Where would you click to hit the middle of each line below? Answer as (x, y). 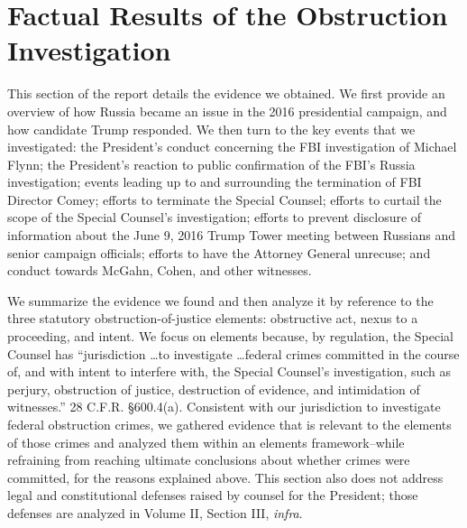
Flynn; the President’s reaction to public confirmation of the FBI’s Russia (211, 164)
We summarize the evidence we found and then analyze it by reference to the (220, 300)
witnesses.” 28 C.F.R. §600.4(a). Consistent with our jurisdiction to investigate (224, 407)
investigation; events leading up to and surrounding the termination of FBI (215, 182)
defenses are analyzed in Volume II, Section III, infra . (155, 512)
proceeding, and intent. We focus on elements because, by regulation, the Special (230, 336)
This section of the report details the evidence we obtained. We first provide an (226, 93)
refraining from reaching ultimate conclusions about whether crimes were (209, 460)
